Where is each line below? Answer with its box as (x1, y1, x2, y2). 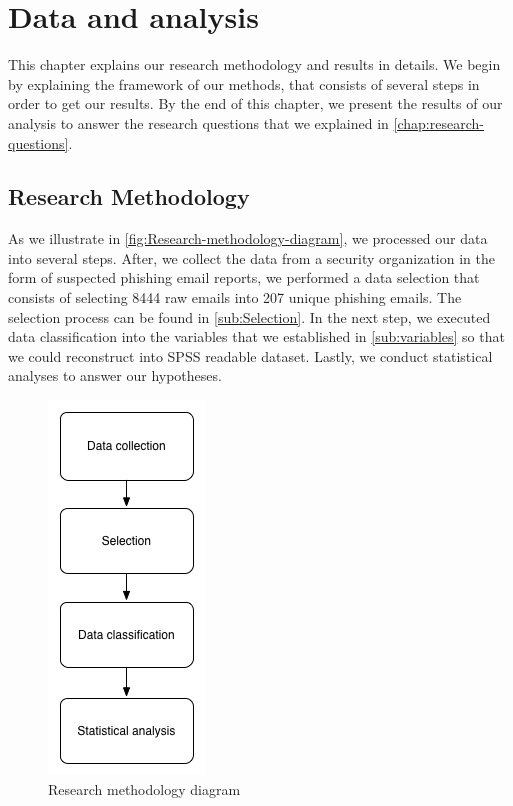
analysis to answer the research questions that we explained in (8, 112, 389, 133)
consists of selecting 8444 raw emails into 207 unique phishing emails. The (8, 287, 462, 308)
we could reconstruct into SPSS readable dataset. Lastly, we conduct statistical (8, 345, 493, 366)
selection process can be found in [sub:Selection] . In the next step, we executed (8, 306, 491, 327)
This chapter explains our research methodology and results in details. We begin (8, 54, 501, 75)
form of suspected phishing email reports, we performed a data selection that (8, 267, 480, 288)
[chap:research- (393, 112, 484, 133)
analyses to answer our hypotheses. (8, 365, 222, 386)
